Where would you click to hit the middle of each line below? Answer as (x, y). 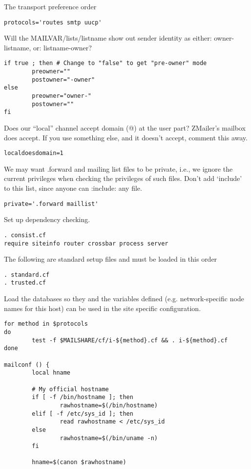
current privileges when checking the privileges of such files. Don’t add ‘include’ (123, 178)
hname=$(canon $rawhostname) (79, 462)
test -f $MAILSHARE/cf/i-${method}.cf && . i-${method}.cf (130, 340)
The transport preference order (50, 6)
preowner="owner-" (62, 96)
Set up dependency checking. (47, 219)
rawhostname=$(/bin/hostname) (109, 405)
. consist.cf (25, 235)
